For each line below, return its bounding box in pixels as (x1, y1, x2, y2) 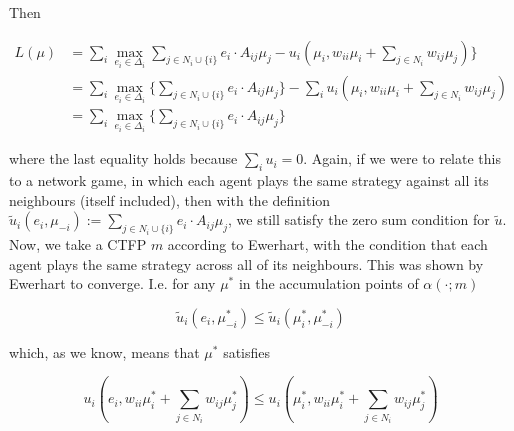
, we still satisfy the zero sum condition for (228, 209, 490, 230)
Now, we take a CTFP (9, 234, 147, 255)
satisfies (223, 341, 271, 362)
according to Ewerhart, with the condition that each (167, 234, 488, 255)
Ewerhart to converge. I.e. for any (9, 273, 216, 294)
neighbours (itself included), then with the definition (9, 189, 331, 210)
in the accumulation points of (238, 273, 419, 294)
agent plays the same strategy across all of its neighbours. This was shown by (9, 253, 484, 274)
